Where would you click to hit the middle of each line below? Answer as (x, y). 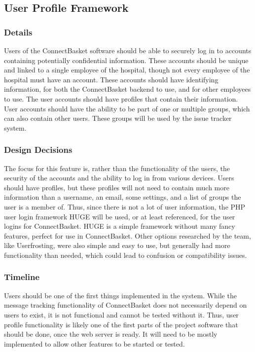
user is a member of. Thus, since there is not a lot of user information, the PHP (125, 206)
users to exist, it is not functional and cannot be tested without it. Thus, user (121, 314)
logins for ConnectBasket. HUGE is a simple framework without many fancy (120, 226)
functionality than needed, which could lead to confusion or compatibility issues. (126, 255)
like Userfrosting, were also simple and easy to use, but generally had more (117, 245)
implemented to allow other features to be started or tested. (94, 343)
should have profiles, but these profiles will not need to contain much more (117, 187)
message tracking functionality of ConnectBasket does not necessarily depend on (126, 305)
